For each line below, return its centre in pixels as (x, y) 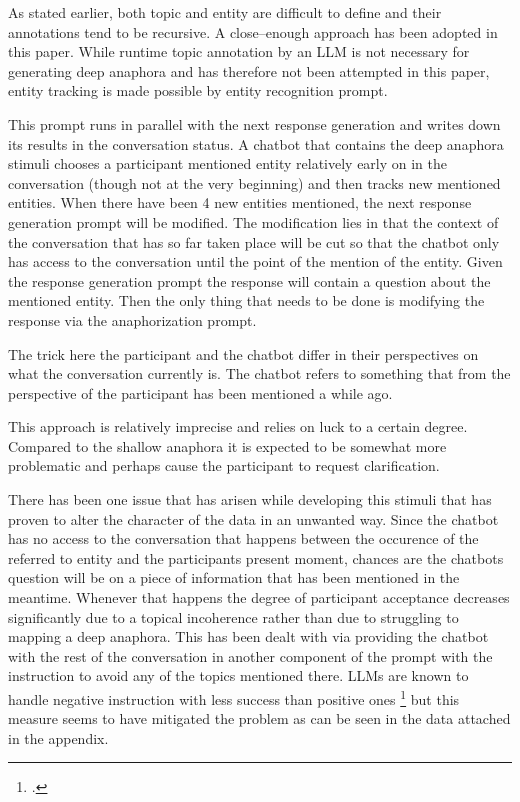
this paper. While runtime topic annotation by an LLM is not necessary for (239, 51)
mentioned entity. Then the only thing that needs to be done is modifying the (246, 300)
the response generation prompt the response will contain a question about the (249, 280)
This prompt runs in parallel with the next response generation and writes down (254, 123)
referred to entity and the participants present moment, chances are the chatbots (256, 557)
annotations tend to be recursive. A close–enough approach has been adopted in (253, 31)
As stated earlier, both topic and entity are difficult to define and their (225, 12)
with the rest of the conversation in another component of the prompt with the (250, 655)
